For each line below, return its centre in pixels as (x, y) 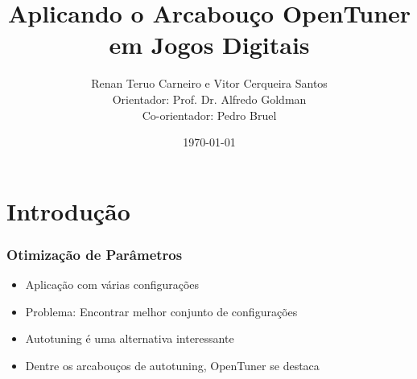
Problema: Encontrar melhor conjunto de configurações (161, 311)
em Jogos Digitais (209, 45)
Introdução (68, 210)
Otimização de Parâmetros (95, 254)
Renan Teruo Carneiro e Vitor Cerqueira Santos (209, 83)
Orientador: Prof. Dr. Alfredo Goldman (209, 99)
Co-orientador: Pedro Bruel (209, 115)
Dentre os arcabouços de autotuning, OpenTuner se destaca (172, 365)
